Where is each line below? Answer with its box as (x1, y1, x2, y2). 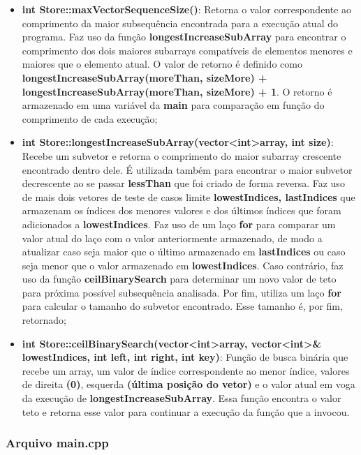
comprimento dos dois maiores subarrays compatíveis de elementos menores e (22, 43, 353, 57)
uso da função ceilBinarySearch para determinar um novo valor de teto (22, 271, 337, 286)
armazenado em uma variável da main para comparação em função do (22, 98, 325, 112)
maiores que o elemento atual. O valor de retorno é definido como (22, 57, 302, 71)
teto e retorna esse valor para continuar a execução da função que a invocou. (22, 404, 350, 419)
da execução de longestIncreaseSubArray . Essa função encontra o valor (22, 391, 341, 405)
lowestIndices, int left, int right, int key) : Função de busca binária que (22, 350, 348, 364)
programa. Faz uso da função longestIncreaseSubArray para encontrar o (22, 29, 346, 44)
